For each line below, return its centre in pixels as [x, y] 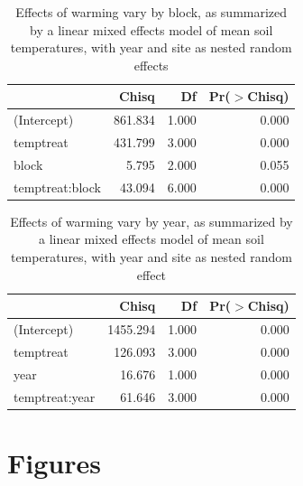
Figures [54, 462]
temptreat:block [57, 187]
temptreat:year [55, 396]
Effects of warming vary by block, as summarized [151, 12]
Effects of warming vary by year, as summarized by [151, 221]
